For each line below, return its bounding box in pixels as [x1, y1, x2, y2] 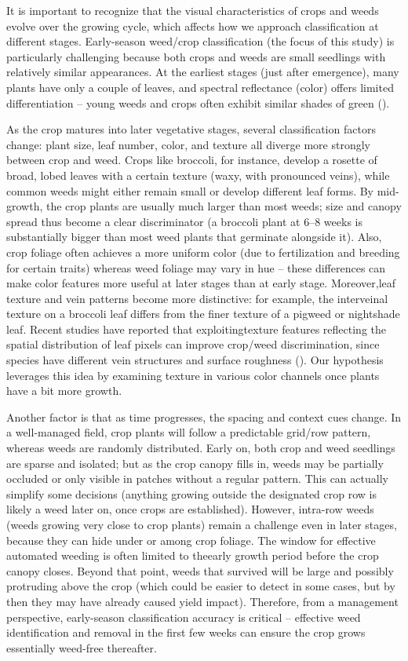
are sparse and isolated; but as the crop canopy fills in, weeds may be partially [6, 455, 384, 471]
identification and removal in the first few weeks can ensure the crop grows [6, 624, 366, 641]
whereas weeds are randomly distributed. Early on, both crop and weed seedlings [6, 440, 395, 456]
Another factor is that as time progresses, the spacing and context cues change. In [6, 408, 402, 425]
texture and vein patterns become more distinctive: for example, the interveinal [6, 290, 388, 306]
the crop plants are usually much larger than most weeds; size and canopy [46, 198, 402, 214]
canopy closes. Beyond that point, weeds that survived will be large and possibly [6, 562, 394, 579]
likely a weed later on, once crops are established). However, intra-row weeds [6, 501, 374, 517]
